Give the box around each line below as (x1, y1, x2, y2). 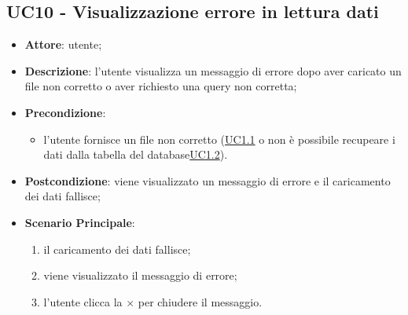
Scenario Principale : (24, 214, 135, 230)
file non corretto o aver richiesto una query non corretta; (24, 78, 297, 94)
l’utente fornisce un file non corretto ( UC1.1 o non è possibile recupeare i (43, 130, 395, 147)
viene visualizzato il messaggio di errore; (43, 267, 237, 284)
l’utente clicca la (43, 293, 123, 310)
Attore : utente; (24, 36, 102, 53)
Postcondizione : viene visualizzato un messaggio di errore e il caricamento (24, 172, 391, 189)
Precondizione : (24, 104, 106, 120)
